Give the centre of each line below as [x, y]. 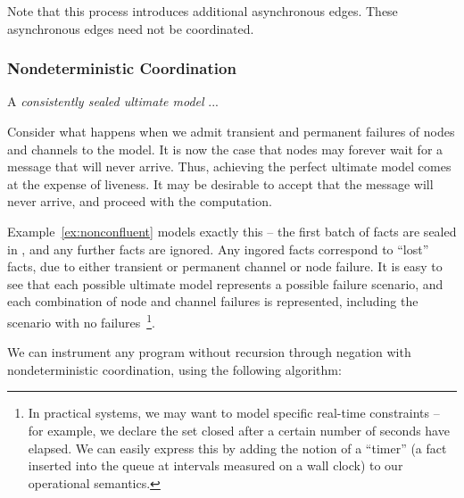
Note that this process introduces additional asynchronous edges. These [203, 11]
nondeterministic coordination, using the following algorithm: [174, 369]
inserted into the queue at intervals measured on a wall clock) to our [215, 465]
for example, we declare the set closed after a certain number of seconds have [239, 430]
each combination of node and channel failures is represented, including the [213, 301]
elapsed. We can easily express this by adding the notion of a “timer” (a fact [237, 448]
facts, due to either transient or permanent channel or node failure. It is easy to [225, 266]
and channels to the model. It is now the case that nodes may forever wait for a [225, 149]
